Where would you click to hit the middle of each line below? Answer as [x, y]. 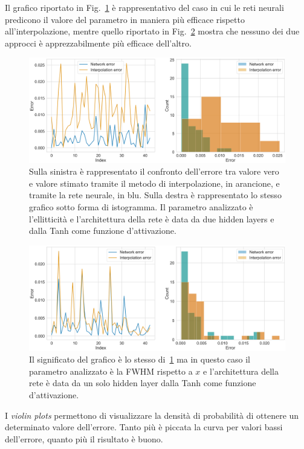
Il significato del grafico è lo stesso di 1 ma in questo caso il [140, 359]
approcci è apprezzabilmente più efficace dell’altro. [98, 43]
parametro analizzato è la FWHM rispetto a [111, 371]
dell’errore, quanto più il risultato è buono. [84, 438]
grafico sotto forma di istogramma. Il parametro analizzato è [141, 207]
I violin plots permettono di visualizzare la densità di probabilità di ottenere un [152, 415]
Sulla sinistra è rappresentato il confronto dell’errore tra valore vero [154, 171]
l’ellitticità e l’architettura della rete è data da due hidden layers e [152, 218]
